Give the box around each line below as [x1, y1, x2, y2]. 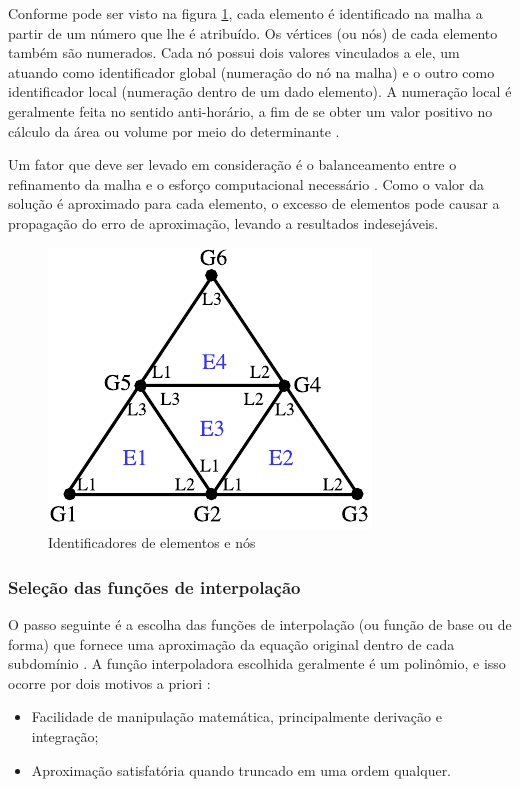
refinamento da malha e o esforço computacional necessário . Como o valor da [8, 173, 484, 194]
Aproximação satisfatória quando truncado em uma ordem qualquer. [31, 759, 452, 780]
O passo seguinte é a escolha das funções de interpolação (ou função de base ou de [8, 613, 512, 634]
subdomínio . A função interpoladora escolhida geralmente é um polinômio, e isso [8, 653, 506, 674]
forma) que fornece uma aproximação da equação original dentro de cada [8, 633, 455, 654]
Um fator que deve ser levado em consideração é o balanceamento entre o [8, 154, 457, 175]
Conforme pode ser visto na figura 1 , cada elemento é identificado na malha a [8, 3, 483, 23]
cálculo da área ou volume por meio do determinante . [8, 120, 340, 141]
